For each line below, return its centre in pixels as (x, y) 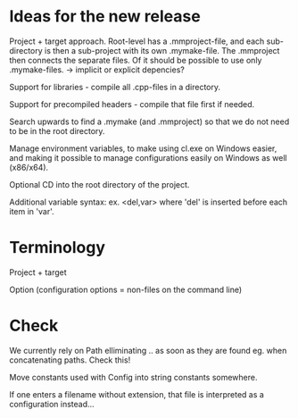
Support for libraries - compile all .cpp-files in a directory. (115, 87)
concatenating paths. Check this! (70, 360)
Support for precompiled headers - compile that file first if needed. (132, 104)
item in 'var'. (32, 211)
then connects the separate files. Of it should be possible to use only (136, 60)
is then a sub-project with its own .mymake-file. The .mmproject (162, 50)
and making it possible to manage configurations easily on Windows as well (148, 157)
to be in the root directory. (57, 130)
